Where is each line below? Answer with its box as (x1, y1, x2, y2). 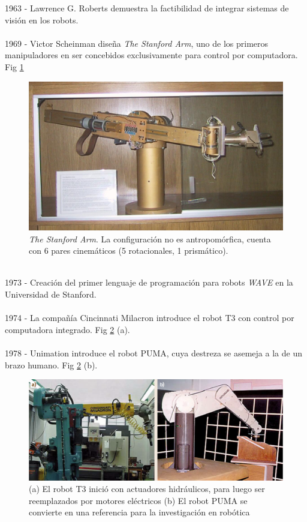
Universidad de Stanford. (5, 287, 97, 300)
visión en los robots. (5, 13, 79, 26)
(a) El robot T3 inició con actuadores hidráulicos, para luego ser (29, 482, 265, 495)
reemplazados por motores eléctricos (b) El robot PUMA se (29, 494, 248, 506)
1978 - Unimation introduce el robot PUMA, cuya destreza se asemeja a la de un (5, 346, 302, 359)
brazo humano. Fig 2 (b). (5, 358, 98, 371)
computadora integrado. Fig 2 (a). (5, 323, 130, 335)
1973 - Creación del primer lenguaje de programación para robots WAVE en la (5, 276, 293, 289)
